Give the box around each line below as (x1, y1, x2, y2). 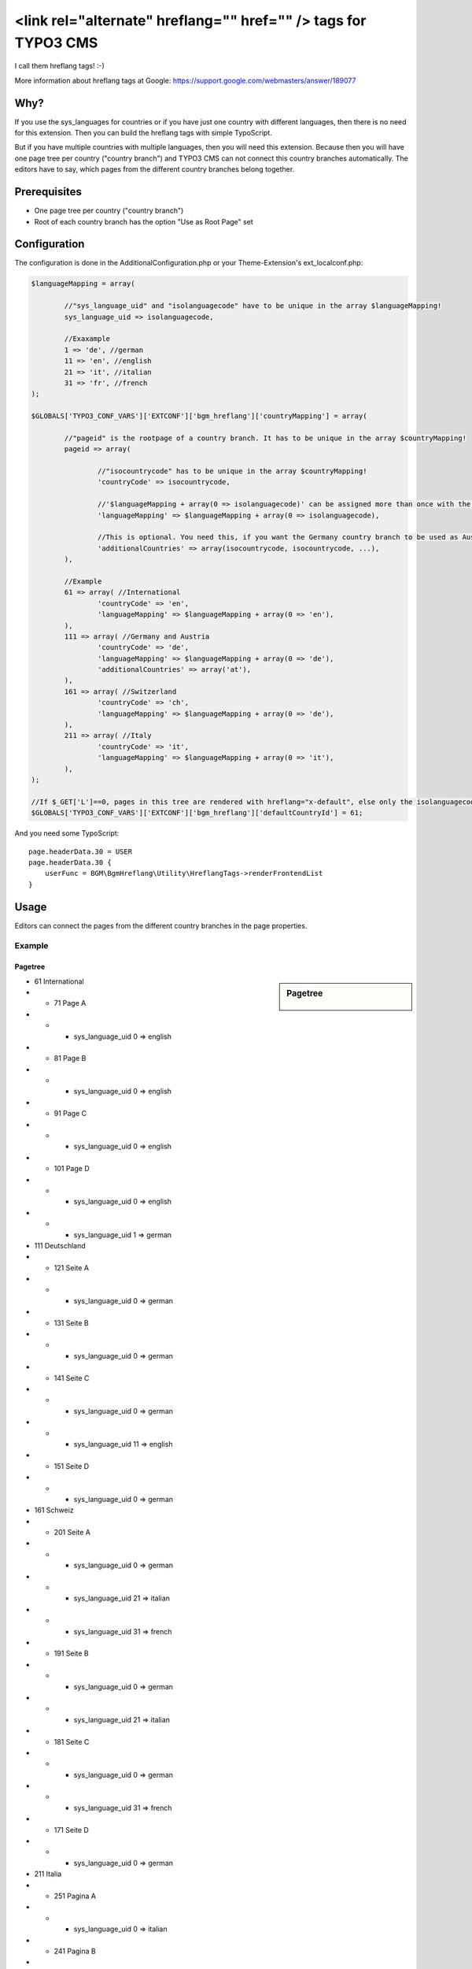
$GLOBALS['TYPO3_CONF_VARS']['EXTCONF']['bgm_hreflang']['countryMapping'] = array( (31, 412, 367, 421)
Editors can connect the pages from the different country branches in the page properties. (14, 921, 308, 930)
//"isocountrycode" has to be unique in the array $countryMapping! (97, 467, 367, 476)
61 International (34, 977, 84, 986)
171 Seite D (53, 1825, 90, 1834)
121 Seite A (53, 1263, 90, 1272)
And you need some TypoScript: (14, 829, 120, 838)
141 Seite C (53, 1373, 90, 1382)
